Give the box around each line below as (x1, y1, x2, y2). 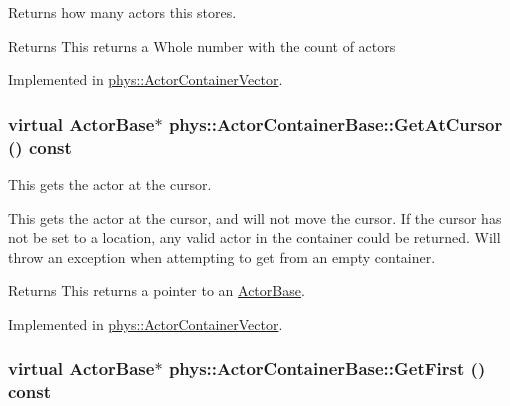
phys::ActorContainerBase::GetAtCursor (168, 111, 503, 136)
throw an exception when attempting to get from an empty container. (8, 246, 436, 267)
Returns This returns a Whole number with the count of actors (8, 35, 396, 56)
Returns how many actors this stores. (8, 2, 237, 22)
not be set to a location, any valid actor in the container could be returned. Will (8, 227, 501, 248)
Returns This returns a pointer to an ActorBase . (8, 280, 305, 301)
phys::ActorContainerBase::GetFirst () (168, 356, 486, 381)
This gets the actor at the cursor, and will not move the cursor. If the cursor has (8, 207, 502, 228)
